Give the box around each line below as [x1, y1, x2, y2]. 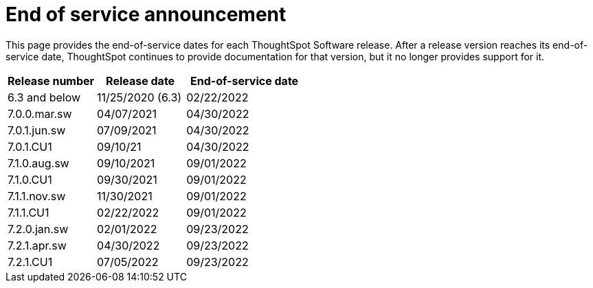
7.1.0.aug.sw [8, 156, 69, 170]
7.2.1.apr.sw [8, 238, 67, 252]
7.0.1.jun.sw [8, 123, 66, 137]
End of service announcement [5, 3, 287, 26]
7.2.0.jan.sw [8, 221, 69, 236]
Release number [8, 73, 95, 88]
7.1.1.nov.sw [8, 189, 66, 203]
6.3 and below [8, 90, 81, 104]
